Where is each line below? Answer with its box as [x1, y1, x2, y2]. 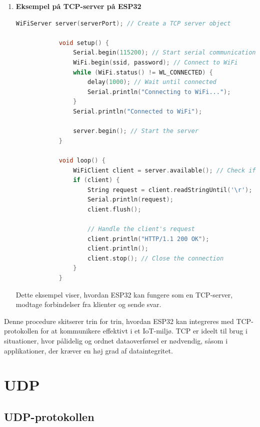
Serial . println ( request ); [87, 196, 173, 203]
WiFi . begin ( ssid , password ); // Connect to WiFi [73, 58, 238, 66]
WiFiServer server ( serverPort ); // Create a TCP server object [15, 19, 231, 27]
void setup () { [58, 39, 109, 46]
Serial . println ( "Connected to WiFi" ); [73, 107, 202, 115]
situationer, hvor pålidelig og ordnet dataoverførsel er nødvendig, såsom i [4, 335, 228, 345]
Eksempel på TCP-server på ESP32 [15, 1, 141, 11]
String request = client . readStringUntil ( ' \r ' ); [87, 186, 252, 193]
